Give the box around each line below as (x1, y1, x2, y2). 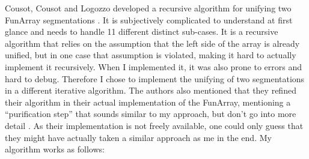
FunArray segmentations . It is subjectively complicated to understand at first (5, 13, 293, 26)
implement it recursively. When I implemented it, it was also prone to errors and (5, 60, 302, 73)
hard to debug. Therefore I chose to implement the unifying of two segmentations (5, 72, 305, 85)
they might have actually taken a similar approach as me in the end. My (5, 131, 272, 143)
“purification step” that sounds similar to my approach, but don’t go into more (5, 107, 296, 120)
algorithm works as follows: (5, 143, 105, 155)
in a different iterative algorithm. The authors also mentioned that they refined (5, 84, 296, 97)
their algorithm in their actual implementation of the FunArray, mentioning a (5, 95, 291, 108)
